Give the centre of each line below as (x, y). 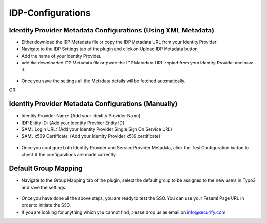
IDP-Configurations (50, 13)
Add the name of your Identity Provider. (62, 56)
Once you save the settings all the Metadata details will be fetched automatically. (103, 81)
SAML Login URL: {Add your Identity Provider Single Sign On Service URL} (97, 129)
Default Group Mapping (46, 169)
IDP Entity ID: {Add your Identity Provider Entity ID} (73, 123)
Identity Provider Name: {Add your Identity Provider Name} (81, 116)
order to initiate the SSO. (46, 205)
